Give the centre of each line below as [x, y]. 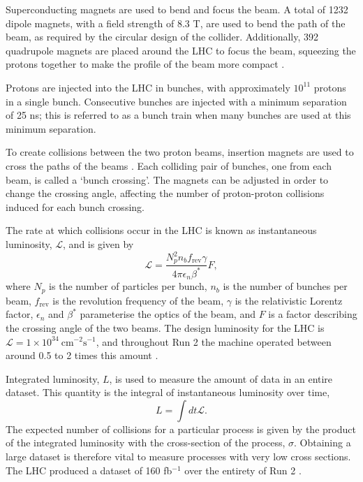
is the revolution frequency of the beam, [138, 300]
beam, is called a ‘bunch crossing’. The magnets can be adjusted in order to [167, 179]
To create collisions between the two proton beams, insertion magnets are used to [180, 152]
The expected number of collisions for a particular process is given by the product [181, 429]
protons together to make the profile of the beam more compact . [145, 64]
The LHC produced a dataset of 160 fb [89, 470]
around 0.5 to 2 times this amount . [82, 355]
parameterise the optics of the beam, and [168, 314]
